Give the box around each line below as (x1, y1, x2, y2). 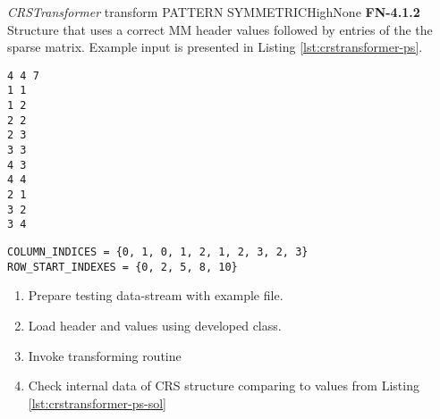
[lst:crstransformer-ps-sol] (28, 393, 166, 412)
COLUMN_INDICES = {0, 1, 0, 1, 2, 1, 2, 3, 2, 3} (7, 246, 309, 258)
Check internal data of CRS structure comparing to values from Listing (28, 376, 419, 395)
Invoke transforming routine (28, 346, 182, 365)
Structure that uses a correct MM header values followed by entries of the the (7, 20, 433, 38)
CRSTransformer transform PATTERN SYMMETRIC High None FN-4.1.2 (7, 3, 420, 21)
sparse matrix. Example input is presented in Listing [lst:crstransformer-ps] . (7, 38, 423, 56)
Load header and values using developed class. (28, 315, 282, 334)
